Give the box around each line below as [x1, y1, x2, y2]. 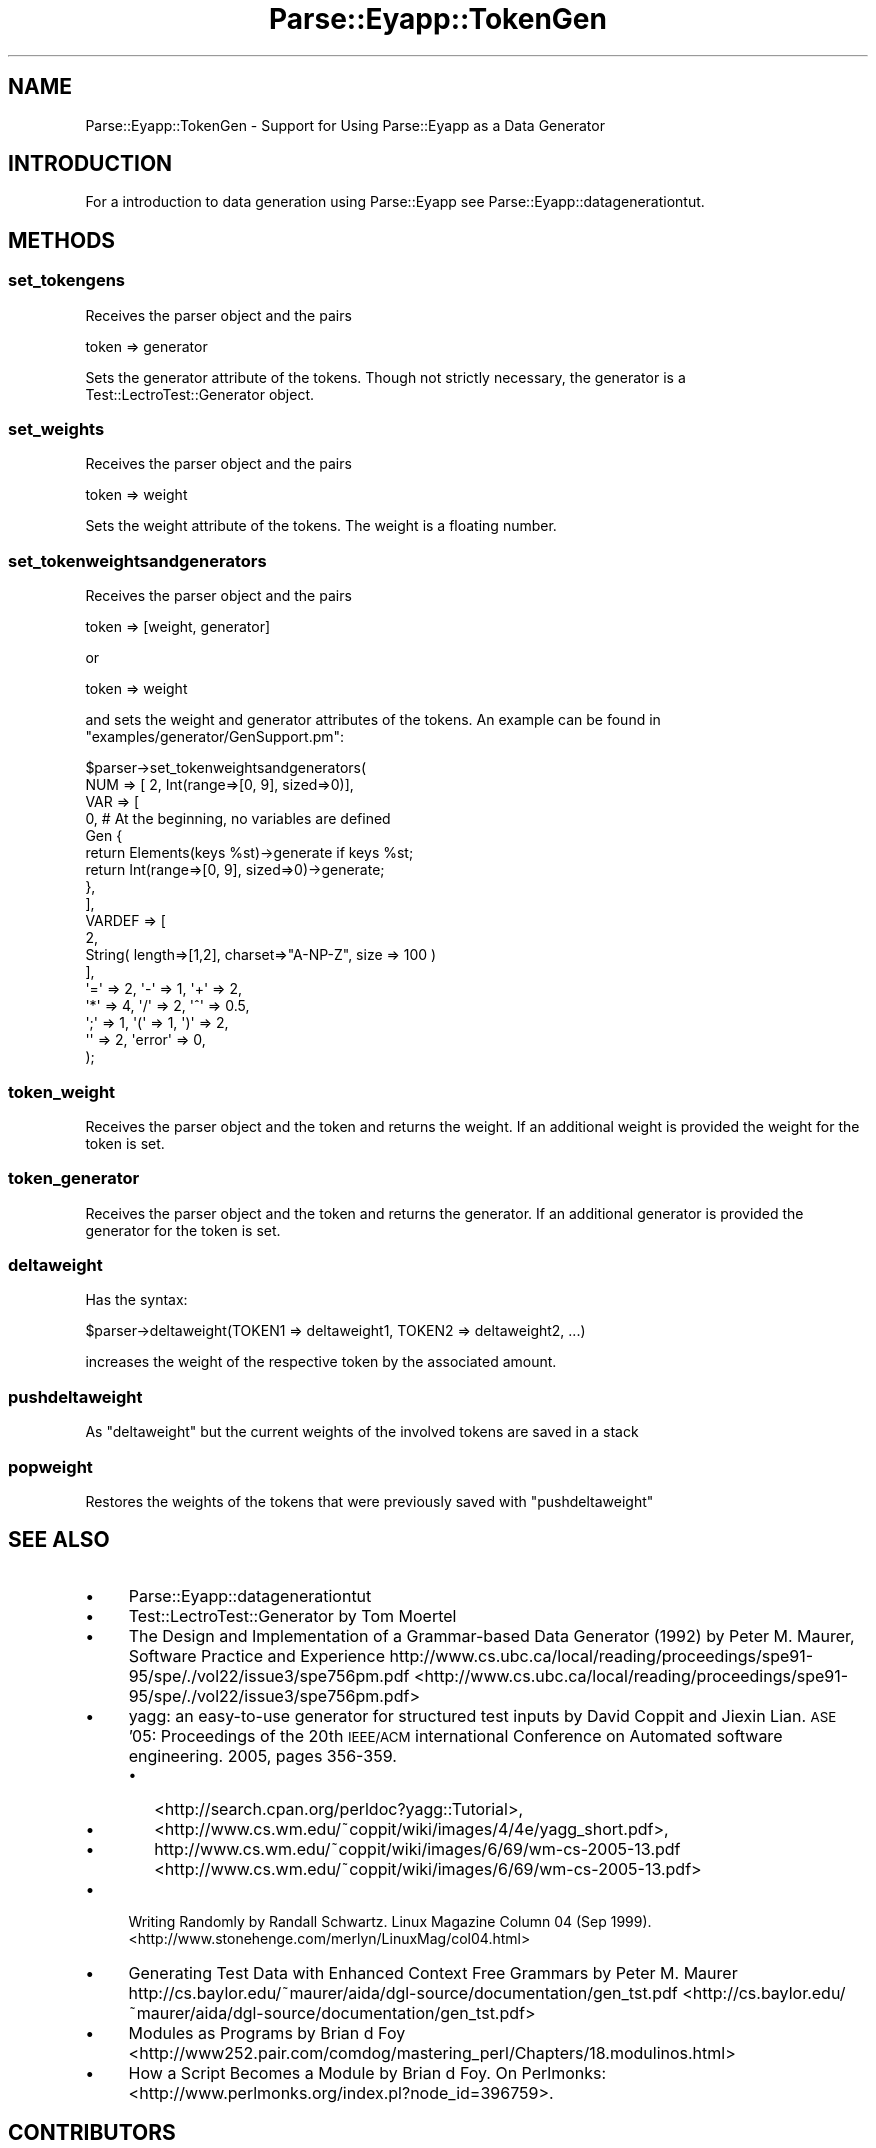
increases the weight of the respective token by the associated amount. [85, 1353, 557, 1371]
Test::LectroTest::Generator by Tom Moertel [128, 1605, 457, 1626]
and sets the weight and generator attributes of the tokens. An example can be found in [85, 711, 661, 729]
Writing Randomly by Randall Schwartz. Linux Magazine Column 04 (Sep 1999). [128, 1912, 652, 1930]
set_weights [8, 419, 105, 440]
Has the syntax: [85, 1291, 188, 1309]
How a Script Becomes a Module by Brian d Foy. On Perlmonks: [128, 2062, 607, 2083]
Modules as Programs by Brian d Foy [128, 2022, 406, 2043]
